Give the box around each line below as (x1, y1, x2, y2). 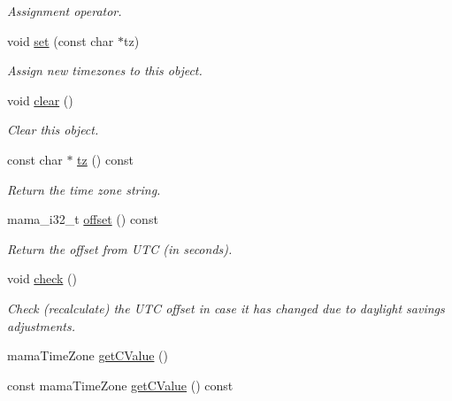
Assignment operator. (7, 2, 122, 19)
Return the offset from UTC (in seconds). (7, 239, 233, 258)
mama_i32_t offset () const (7, 210, 158, 228)
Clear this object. (7, 120, 99, 139)
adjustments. (7, 316, 75, 335)
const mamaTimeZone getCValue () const (7, 375, 234, 394)
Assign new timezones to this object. (7, 61, 203, 80)
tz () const (77, 150, 134, 168)
